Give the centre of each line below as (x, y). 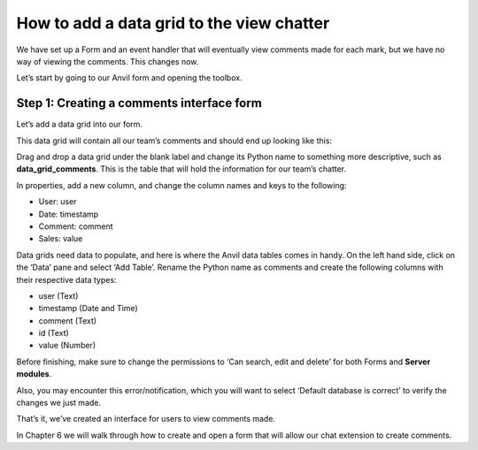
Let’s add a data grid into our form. (80, 125)
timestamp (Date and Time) (89, 309)
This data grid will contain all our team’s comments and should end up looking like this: (174, 141)
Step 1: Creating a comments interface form (139, 103)
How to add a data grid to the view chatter (173, 23)
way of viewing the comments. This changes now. (108, 61)
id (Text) (54, 333)
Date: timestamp (69, 214)
